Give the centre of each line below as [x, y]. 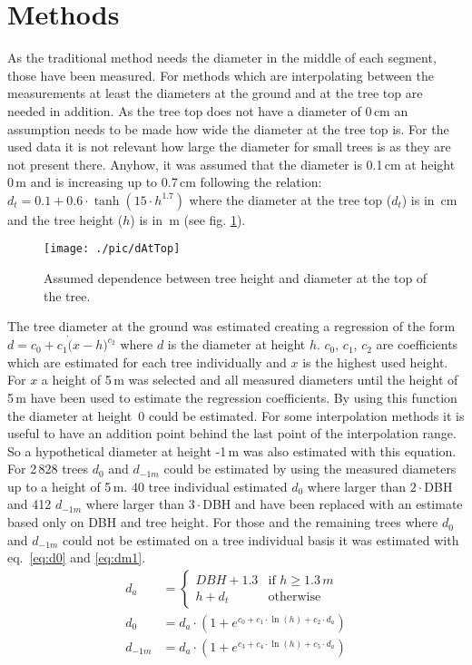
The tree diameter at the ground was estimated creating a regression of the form [231, 326]
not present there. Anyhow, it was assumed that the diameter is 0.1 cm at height [231, 164]
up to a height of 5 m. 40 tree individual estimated [147, 486]
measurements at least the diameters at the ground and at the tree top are [215, 93]
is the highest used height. [375, 362]
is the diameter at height [236, 344]
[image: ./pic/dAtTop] [112, 249]
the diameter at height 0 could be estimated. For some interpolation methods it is [236, 415]
